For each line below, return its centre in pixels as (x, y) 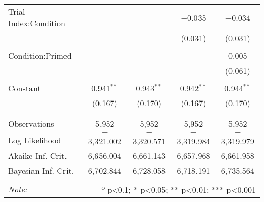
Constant (24, 88)
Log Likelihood (35, 140)
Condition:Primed (40, 56)
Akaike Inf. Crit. (38, 156)
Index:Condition (37, 23)
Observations (31, 124)
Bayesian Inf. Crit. (41, 170)
